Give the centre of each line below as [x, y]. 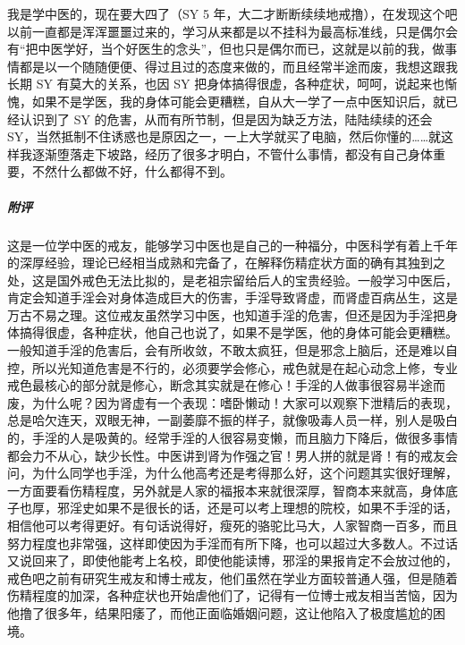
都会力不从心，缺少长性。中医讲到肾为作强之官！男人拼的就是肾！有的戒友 [226, 455]
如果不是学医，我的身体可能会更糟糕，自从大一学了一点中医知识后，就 [238, 101]
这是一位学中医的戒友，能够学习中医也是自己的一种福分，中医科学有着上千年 [232, 245]
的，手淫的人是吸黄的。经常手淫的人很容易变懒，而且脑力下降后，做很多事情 [232, 438]
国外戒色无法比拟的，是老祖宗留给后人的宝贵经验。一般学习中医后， [257, 280]
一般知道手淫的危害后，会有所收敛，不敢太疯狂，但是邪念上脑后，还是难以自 [232, 350]
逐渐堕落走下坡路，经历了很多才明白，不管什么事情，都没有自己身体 [232, 153]
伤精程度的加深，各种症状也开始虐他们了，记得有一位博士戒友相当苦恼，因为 [232, 595]
